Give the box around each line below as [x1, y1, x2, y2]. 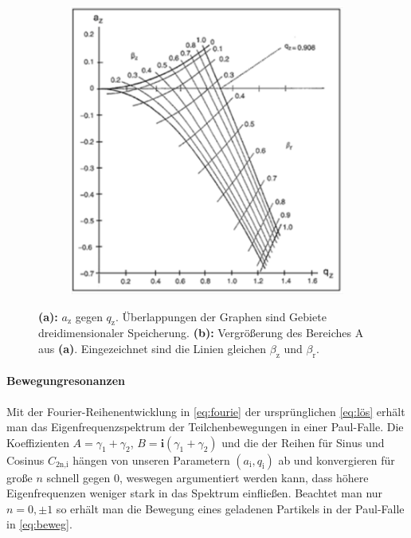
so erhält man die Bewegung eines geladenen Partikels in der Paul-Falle [56, 500, 405, 516]
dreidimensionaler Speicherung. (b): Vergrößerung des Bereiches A [38, 324, 364, 341]
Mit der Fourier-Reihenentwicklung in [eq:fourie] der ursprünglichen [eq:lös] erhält [6, 403, 405, 419]
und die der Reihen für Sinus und [221, 434, 385, 450]
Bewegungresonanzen [6, 372, 126, 389]
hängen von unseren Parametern [72, 451, 230, 468]
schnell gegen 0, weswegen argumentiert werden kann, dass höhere [46, 469, 369, 485]
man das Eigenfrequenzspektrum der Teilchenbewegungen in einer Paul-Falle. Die [6, 418, 404, 435]
